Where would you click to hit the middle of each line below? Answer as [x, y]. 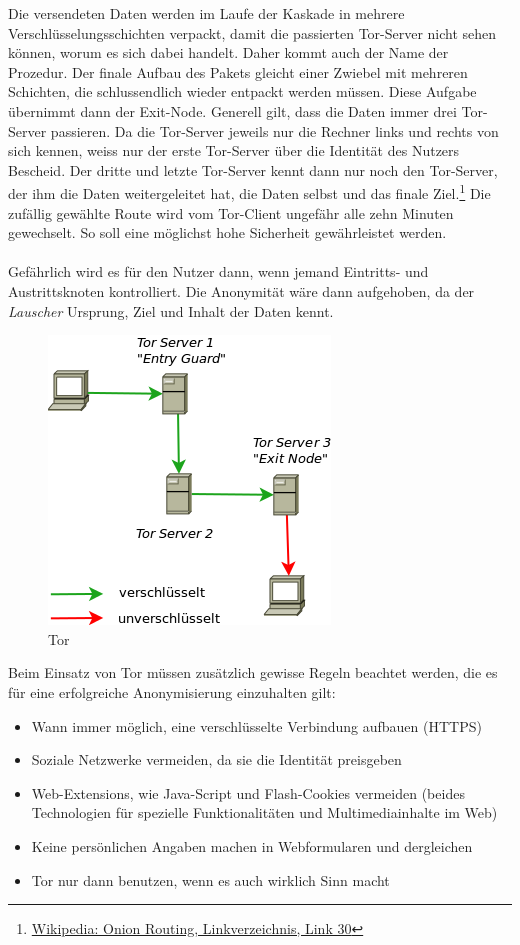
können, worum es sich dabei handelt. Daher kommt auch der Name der [228, 52]
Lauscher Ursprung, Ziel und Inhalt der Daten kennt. [171, 310]
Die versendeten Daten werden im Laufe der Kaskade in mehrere [206, 13]
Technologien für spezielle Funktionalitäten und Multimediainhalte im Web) [264, 812]
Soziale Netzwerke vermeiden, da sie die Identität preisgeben [216, 759]
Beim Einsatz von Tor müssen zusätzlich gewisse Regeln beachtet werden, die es [253, 672]
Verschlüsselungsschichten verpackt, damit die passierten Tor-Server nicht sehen [252, 32]
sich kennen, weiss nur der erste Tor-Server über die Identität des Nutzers [234, 150]
